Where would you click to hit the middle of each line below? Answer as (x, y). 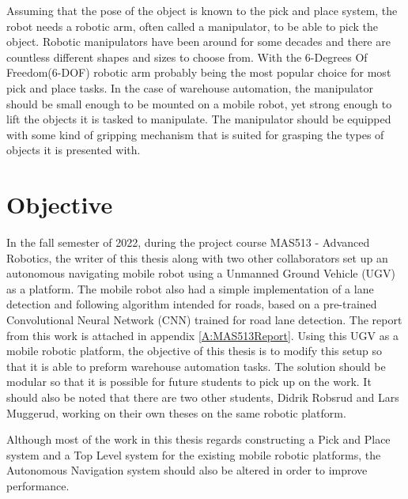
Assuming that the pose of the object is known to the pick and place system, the (202, 10)
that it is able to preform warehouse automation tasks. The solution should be (196, 366)
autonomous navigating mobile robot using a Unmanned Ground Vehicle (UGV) (201, 273)
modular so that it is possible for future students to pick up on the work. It (189, 382)
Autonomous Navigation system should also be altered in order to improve (187, 470)
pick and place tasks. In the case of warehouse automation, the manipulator (190, 87)
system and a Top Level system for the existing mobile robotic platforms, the (194, 454)
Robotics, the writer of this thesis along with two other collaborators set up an (197, 257)
